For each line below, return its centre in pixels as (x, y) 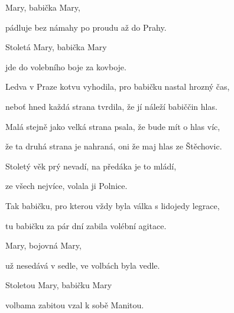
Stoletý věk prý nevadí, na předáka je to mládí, (91, 166)
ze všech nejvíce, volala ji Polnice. (66, 186)
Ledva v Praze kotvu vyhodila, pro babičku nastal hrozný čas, (118, 87)
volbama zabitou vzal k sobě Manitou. (75, 304)
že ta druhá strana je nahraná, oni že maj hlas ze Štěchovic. (114, 146)
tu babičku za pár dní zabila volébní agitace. (86, 225)
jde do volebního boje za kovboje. (66, 66)
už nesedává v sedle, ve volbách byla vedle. (83, 265)
